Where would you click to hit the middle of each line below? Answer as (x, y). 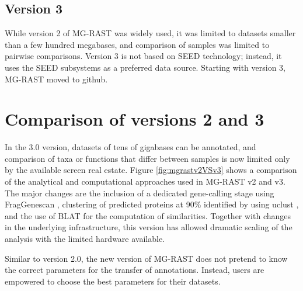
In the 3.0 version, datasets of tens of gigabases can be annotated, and (130, 147)
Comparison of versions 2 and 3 (135, 119)
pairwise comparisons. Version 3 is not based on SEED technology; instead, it (143, 56)
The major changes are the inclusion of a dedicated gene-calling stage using (140, 193)
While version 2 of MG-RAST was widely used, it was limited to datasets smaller (150, 33)
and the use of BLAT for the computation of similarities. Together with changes (148, 215)
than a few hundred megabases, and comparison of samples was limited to (137, 44)
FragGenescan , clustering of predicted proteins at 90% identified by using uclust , (152, 204)
